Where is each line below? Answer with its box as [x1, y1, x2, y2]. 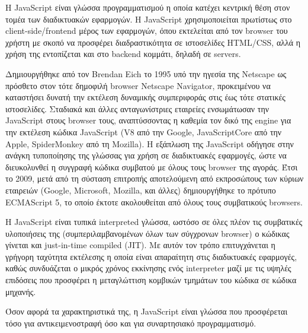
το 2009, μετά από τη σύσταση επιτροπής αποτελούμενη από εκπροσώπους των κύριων [5, 172, 304, 185]
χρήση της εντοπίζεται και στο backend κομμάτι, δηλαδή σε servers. [5, 47, 241, 60]
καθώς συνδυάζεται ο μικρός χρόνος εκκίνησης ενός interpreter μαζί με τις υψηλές [5, 262, 291, 274]
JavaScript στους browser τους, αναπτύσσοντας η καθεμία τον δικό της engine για [5, 114, 291, 126]
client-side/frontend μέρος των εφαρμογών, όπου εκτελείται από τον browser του [5, 24, 288, 37]
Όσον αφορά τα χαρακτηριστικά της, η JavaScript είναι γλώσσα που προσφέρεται [5, 305, 288, 318]
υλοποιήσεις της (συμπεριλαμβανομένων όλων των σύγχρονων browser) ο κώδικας [5, 227, 290, 239]
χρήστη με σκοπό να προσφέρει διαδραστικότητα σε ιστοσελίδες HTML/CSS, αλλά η [5, 36, 301, 48]
